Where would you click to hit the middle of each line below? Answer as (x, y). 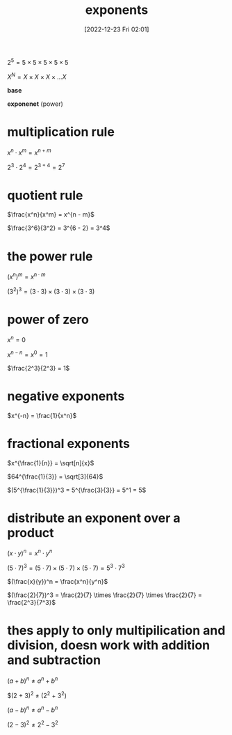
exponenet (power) (35, 104)
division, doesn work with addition (109, 645)
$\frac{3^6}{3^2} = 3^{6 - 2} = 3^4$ (59, 228)
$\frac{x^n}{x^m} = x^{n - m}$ (51, 215)
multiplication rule (61, 132)
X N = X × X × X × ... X (37, 77)
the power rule (50, 256)
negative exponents (66, 396)
